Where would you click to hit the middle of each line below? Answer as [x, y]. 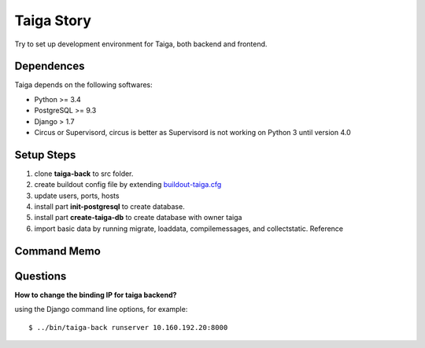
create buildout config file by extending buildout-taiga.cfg [128, 185]
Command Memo [58, 251]
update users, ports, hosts [77, 196]
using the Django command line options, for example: [101, 310]
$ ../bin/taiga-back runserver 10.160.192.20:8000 [128, 327]
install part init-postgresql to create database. [109, 207]
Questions [41, 276]
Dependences [50, 66]
